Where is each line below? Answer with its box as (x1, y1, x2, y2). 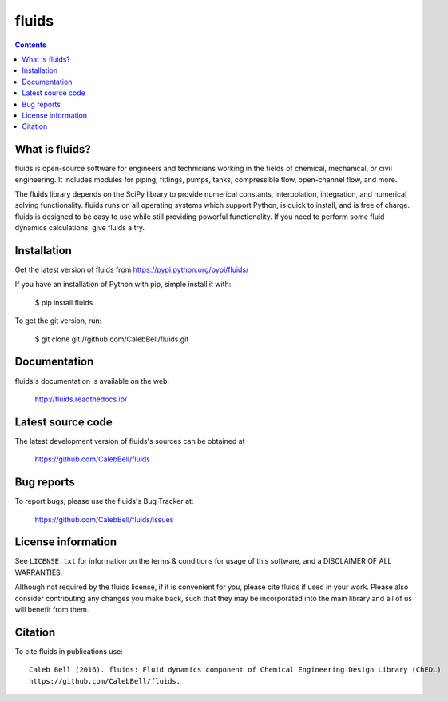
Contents (14, 40, 47, 50)
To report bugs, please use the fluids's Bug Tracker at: (14, 497, 194, 506)
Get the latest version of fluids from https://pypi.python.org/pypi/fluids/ (14, 265, 249, 275)
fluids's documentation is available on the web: (14, 376, 170, 385)
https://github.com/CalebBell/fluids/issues (34, 514, 174, 524)
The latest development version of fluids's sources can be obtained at (14, 436, 245, 445)
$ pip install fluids (34, 297, 93, 307)
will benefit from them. (14, 604, 89, 614)
